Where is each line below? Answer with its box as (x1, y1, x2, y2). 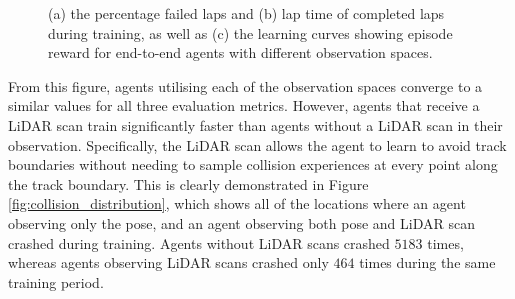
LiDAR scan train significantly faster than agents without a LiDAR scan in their (8, 114, 503, 135)
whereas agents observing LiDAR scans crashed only (8, 252, 329, 273)
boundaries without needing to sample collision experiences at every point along (8, 154, 498, 175)
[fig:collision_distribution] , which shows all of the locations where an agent (8, 193, 466, 214)
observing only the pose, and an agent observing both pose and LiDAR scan (8, 212, 475, 233)
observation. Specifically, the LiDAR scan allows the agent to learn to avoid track (8, 134, 507, 155)
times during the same (359, 252, 496, 273)
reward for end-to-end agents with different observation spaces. (48, 42, 433, 63)
